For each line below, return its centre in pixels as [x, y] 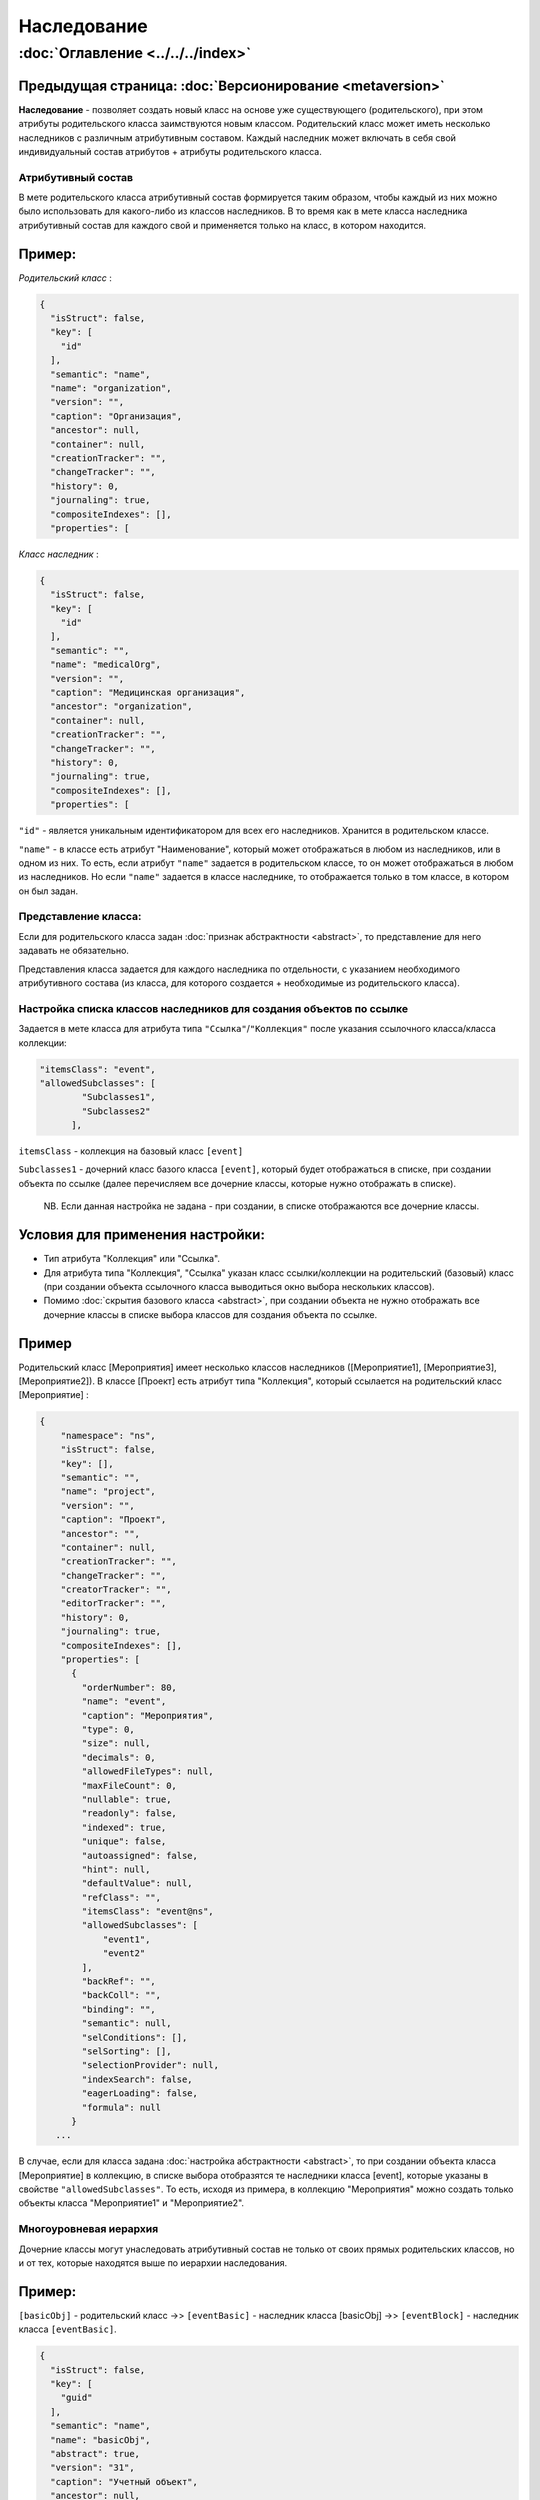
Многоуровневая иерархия [88, 2229]
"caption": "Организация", [116, 416]
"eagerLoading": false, [140, 2093]
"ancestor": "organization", [122, 706]
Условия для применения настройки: [141, 1235]
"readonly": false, [129, 1813]
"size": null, [116, 1743]
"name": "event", [124, 1701]
